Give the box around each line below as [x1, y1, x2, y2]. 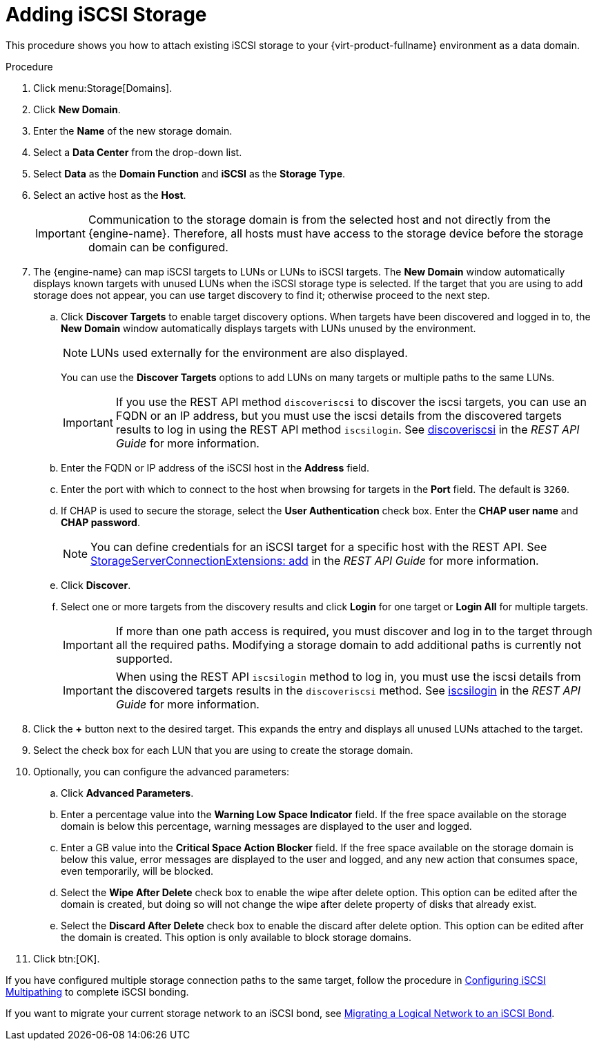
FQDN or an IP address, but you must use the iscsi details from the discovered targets [115, 408, 562, 423]
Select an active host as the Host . [33, 188, 186, 201]
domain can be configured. [88, 240, 228, 254]
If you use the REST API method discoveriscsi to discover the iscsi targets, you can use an [115, 394, 587, 409]
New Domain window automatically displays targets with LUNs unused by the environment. [61, 322, 476, 334]
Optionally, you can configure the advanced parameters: [33, 765, 289, 777]
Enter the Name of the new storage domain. [33, 124, 233, 137]
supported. [115, 651, 173, 666]
